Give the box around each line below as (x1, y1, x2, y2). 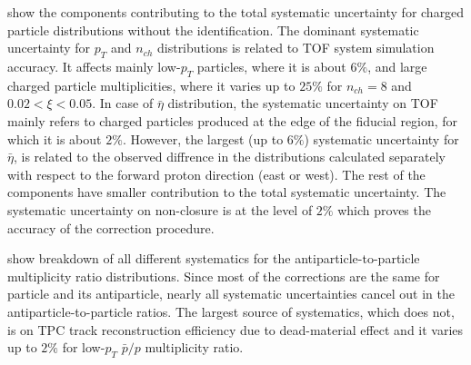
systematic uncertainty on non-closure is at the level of (7, 200, 313, 219)
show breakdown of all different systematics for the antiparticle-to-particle (7, 249, 420, 268)
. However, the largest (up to (122, 129, 284, 148)
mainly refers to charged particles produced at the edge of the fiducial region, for (7, 111, 458, 130)
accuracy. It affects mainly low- (7, 56, 181, 75)
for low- (62, 338, 105, 357)
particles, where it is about (196, 56, 346, 75)
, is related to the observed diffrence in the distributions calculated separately (13, 147, 446, 166)
